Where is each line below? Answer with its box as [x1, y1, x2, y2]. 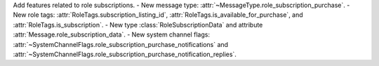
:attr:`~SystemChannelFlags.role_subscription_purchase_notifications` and [13, 40, 228, 48]
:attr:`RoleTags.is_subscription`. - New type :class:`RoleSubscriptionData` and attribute [13, 20, 263, 29]
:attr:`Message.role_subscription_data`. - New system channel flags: [13, 30, 211, 39]
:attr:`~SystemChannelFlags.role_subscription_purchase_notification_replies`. [13, 50, 237, 58]
